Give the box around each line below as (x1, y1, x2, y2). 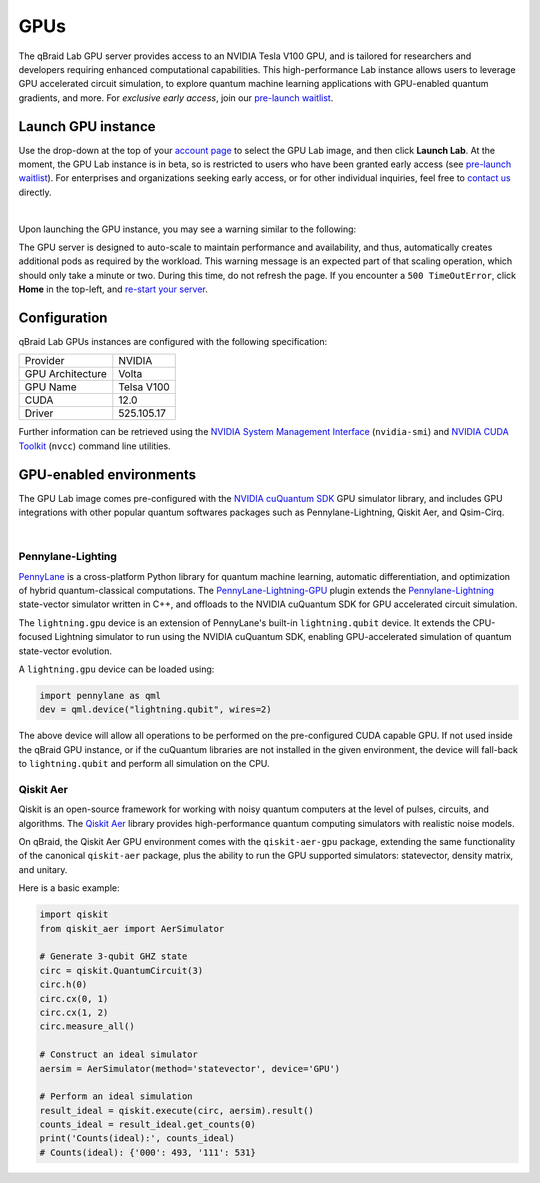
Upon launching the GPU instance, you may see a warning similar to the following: (18, 223, 357, 235)
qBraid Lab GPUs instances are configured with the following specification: (18, 336, 328, 348)
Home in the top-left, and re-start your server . (18, 283, 209, 295)
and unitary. (18, 863, 68, 875)
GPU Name (24, 380, 77, 394)
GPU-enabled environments (18, 466, 197, 483)
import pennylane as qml (39, 690, 162, 701)
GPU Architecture (24, 367, 107, 381)
